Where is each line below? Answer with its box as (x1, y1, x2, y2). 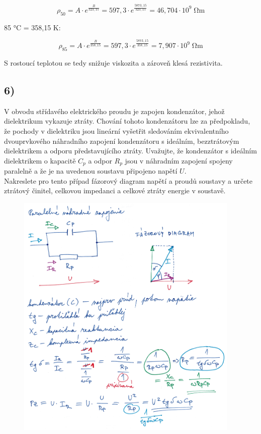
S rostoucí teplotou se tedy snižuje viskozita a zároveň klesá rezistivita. (4, 57, 223, 68)
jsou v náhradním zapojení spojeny (125, 155, 233, 166)
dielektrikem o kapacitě (4, 155, 76, 166)
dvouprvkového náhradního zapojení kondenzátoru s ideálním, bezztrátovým (4, 135, 239, 146)
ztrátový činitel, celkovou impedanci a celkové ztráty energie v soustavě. (4, 185, 226, 196)
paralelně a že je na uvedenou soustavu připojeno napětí (4, 166, 178, 176)
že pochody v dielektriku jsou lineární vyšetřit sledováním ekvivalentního (4, 125, 229, 136)
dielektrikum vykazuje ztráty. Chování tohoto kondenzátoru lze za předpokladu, (4, 116, 250, 126)
